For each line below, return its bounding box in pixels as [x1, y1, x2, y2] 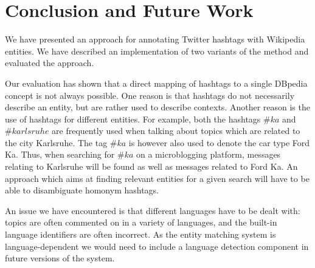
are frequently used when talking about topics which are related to [52, 124, 300, 137]
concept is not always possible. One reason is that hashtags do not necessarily [5, 89, 295, 101]
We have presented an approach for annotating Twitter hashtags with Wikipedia [5, 33, 305, 45]
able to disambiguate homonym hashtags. [5, 184, 159, 196]
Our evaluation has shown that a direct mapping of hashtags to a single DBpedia [5, 76, 308, 89]
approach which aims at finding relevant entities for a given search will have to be [5, 172, 310, 184]
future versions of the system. [5, 252, 115, 264]
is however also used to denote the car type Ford [128, 136, 310, 149]
